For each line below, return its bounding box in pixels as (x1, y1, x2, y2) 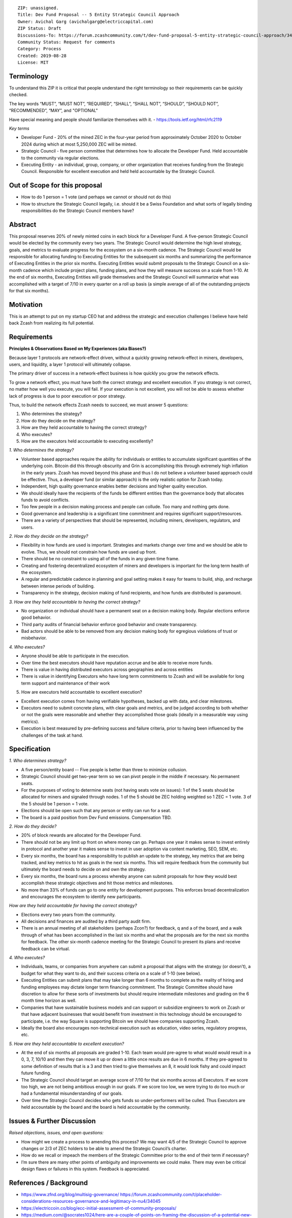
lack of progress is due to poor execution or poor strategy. (9, 393, 126, 399)
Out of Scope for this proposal (9, 181, 102, 190)
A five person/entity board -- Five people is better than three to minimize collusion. (21, 766, 187, 772)
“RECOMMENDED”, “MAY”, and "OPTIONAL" (9, 108, 98, 114)
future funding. (21, 1070, 52, 1076)
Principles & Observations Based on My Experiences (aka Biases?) (9, 346, 146, 352)
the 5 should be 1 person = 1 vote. (21, 800, 89, 806)
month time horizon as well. (21, 998, 77, 1004)
